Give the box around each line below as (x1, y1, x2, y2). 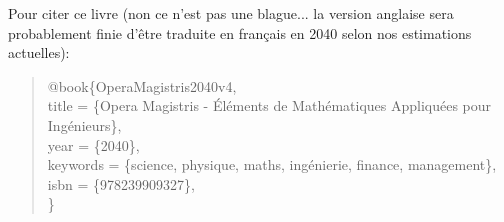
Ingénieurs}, (47, 114, 122, 135)
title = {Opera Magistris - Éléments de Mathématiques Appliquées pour (47, 95, 492, 116)
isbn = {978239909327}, (47, 173, 195, 194)
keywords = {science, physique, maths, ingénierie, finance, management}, (47, 154, 497, 175)
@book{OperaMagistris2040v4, (47, 75, 237, 96)
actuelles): (8, 42, 70, 63)
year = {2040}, (47, 134, 140, 155)
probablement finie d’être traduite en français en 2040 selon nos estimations (8, 22, 472, 43)
